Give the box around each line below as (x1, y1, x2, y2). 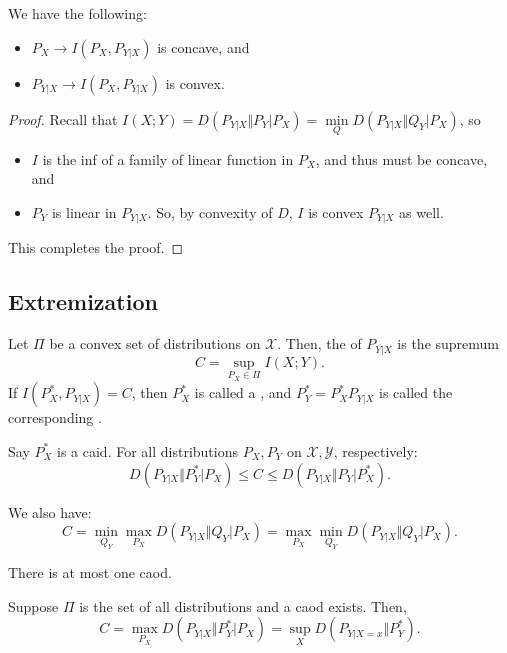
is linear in (51, 202, 117, 222)
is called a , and (194, 382, 292, 403)
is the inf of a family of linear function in (42, 148, 294, 169)
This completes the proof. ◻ (8, 237, 184, 258)
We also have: (8, 501, 92, 522)
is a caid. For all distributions (57, 440, 238, 461)
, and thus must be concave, (315, 148, 488, 169)
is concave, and (157, 36, 250, 57)
